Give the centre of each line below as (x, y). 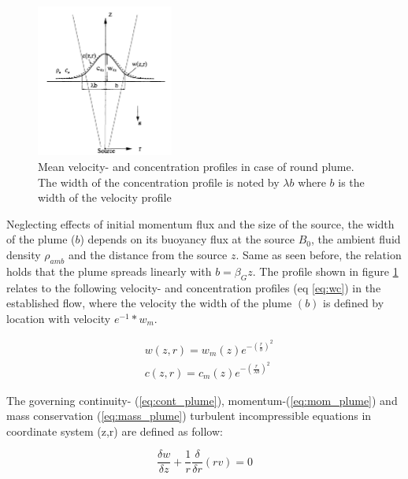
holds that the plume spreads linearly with (109, 271)
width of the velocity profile (105, 197)
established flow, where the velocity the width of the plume (149, 303)
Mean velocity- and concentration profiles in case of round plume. (196, 167)
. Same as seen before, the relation (319, 255)
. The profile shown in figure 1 (325, 271)
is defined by (354, 303)
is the (351, 182)
